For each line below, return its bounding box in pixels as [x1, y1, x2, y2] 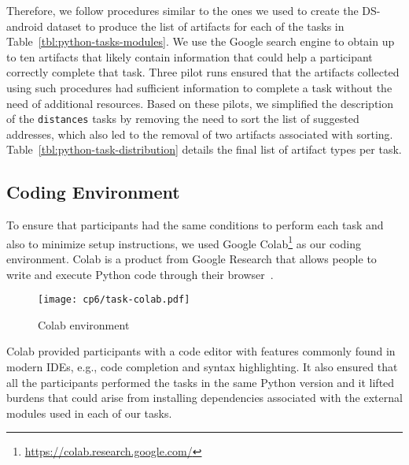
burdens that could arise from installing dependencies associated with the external [6, 389, 403, 406]
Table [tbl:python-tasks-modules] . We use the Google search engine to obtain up [6, 33, 395, 50]
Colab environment [38, 316, 130, 333]
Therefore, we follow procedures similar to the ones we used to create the [6, 2, 359, 18]
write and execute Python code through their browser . [6, 266, 274, 282]
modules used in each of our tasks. [6, 404, 172, 421]
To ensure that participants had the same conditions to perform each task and [6, 217, 384, 233]
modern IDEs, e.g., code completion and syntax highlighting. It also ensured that [6, 359, 398, 375]
